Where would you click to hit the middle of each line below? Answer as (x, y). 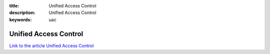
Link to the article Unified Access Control (51, 46)
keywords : (20, 19)
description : (22, 13)
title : (14, 6)
